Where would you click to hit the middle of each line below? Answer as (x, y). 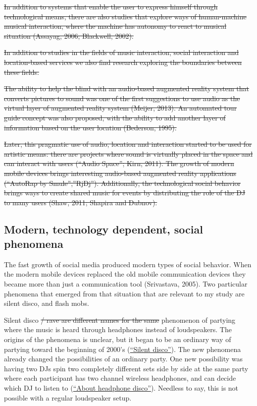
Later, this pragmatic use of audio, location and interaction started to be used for (128, 144)
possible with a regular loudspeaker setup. (68, 397)
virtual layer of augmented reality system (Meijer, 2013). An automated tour (121, 108)
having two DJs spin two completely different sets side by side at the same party (126, 368)
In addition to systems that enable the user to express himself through (111, 6)
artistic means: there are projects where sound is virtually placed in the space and (128, 153)
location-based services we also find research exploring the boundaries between (123, 62)
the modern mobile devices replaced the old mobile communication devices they (125, 274)
